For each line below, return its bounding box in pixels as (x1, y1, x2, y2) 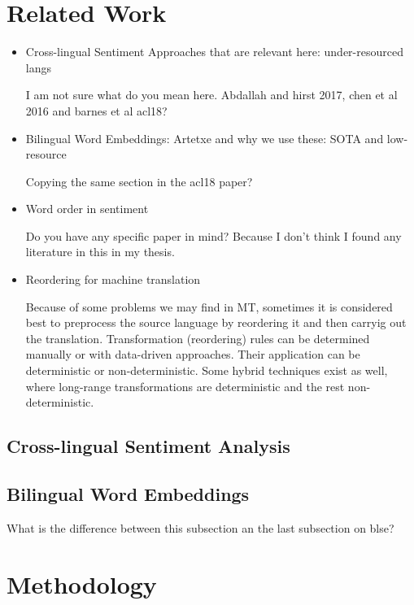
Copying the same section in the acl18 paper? (25, 172, 253, 189)
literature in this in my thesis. (25, 243, 175, 260)
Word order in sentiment (25, 200, 149, 217)
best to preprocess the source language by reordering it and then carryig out (25, 314, 407, 331)
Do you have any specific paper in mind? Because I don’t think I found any (25, 227, 402, 244)
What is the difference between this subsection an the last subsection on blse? (7, 519, 394, 536)
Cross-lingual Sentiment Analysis (7, 433, 290, 459)
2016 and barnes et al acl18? (25, 102, 168, 119)
